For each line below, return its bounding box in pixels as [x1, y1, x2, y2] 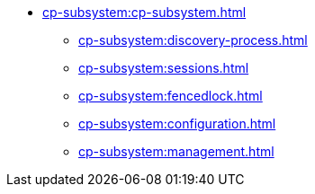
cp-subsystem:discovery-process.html [78, 32, 308, 48]
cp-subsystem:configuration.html [78, 116, 276, 131]
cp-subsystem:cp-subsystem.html [42, 4, 247, 20]
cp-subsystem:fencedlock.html [78, 88, 263, 103]
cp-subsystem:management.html [78, 144, 274, 159]
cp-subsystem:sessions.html [78, 60, 249, 75]
